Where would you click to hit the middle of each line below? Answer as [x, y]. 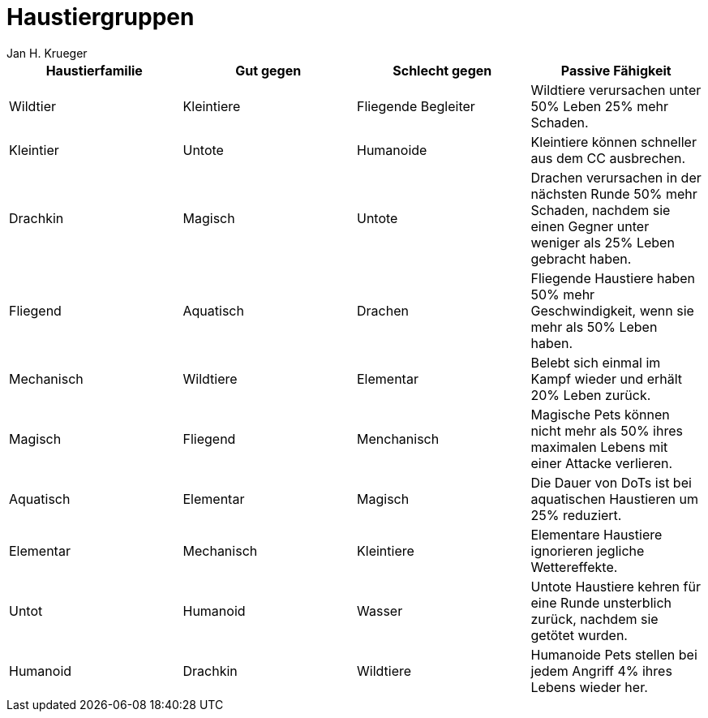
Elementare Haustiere [596, 534]
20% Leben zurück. [591, 395]
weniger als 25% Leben [603, 242]
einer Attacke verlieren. [602, 463]
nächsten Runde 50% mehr [614, 193]
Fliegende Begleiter [416, 106]
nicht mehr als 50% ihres [607, 430]
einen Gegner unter [590, 226]
